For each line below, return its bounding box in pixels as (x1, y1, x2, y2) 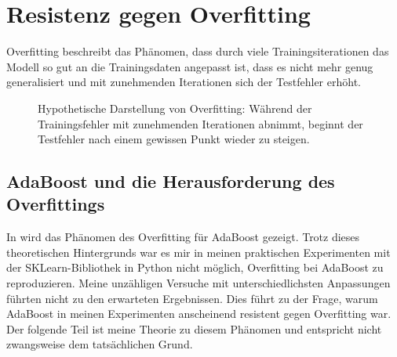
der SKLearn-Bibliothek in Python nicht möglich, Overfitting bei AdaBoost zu (6, 259, 384, 276)
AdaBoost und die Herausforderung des (6, 169, 335, 193)
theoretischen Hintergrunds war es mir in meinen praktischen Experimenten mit (6, 243, 391, 260)
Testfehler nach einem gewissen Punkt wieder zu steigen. (38, 131, 310, 147)
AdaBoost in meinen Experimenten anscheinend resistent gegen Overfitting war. (6, 305, 392, 322)
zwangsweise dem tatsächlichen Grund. (6, 336, 193, 352)
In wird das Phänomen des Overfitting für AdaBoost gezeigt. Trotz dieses (6, 229, 360, 245)
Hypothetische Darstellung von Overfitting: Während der (38, 99, 312, 116)
